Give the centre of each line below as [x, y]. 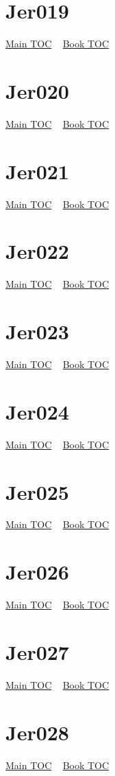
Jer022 [37, 251]
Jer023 [37, 331]
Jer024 [37, 411]
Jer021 [37, 171]
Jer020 [37, 90]
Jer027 [37, 651]
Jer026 [37, 572]
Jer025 [37, 491]
